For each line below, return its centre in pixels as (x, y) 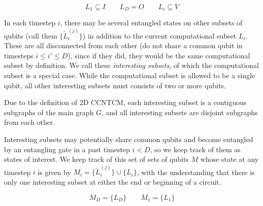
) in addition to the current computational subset (159, 35)
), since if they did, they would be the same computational (159, 55)
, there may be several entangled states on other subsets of (151, 23)
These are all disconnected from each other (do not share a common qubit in (123, 45)
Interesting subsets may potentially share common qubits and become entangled (129, 139)
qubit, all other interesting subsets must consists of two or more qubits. (115, 85)
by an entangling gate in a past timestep (67, 149)
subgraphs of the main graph (49, 112)
